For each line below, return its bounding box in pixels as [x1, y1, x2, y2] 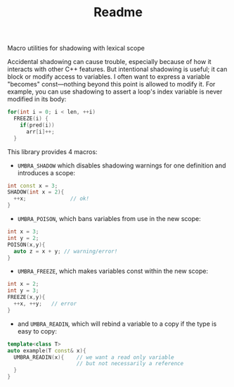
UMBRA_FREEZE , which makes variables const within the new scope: [17, 267, 209, 275]
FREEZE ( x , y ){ [7, 293, 46, 301]
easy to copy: [17, 326, 58, 335]
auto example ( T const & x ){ [7, 347, 86, 354]
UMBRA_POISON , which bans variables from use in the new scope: [17, 215, 202, 223]
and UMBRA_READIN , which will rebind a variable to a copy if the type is [17, 319, 217, 328]
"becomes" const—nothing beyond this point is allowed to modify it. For [7, 80, 216, 89]
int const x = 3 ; [7, 182, 58, 189]
